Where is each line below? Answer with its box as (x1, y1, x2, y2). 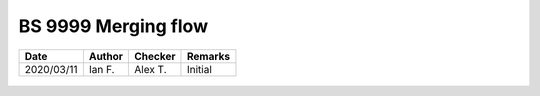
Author (88, 49, 124, 63)
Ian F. (88, 62, 115, 76)
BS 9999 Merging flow (18, 15, 209, 37)
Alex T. (134, 62, 167, 76)
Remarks (186, 49, 230, 63)
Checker (134, 49, 176, 63)
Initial (186, 62, 212, 76)
